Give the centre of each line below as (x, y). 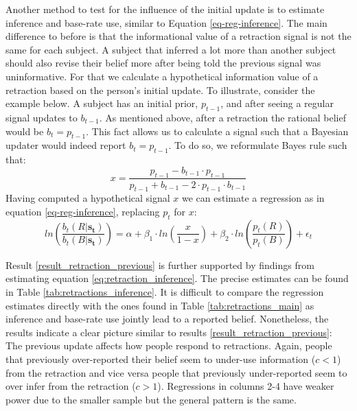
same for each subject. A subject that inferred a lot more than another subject (171, 49)
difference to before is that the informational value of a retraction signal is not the (178, 36)
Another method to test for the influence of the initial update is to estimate (165, 9)
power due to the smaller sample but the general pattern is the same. (151, 399)
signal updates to (42, 117)
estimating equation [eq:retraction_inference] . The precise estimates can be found (177, 278)
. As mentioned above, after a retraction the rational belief (222, 117)
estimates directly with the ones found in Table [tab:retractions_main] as (160, 305)
